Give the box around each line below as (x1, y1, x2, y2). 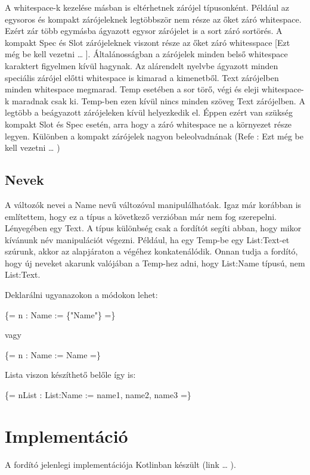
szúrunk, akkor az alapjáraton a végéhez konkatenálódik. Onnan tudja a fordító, (5, 245, 298, 257)
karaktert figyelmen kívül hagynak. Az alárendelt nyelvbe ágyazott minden (5, 59, 278, 72)
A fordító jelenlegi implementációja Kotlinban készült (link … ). (5, 458, 236, 470)
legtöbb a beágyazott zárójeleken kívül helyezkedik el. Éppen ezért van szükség (5, 106, 293, 119)
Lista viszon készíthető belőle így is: (5, 368, 136, 381)
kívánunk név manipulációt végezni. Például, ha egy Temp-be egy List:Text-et (5, 233, 290, 246)
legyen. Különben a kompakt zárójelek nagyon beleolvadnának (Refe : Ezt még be (5, 129, 303, 142)
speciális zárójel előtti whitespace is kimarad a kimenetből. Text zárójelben (5, 71, 279, 83)
